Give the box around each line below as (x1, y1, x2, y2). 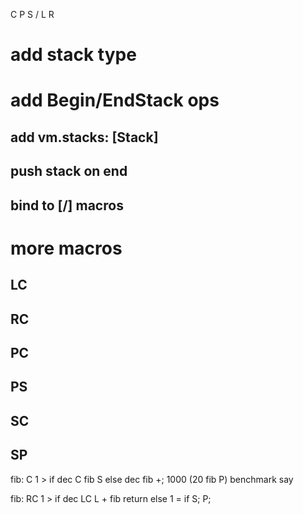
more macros (10, 237, 123, 259)
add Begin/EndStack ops (10, 89, 220, 112)
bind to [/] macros (10, 197, 124, 214)
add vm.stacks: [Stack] (10, 129, 159, 146)
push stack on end (10, 163, 128, 180)
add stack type (10, 44, 137, 66)
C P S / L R (10, 9, 55, 20)
